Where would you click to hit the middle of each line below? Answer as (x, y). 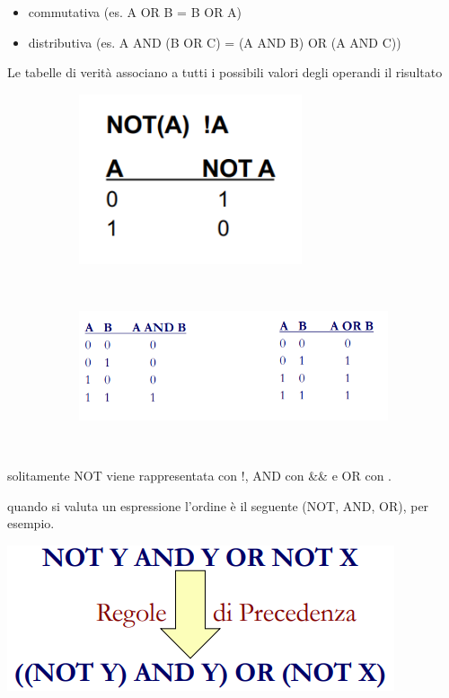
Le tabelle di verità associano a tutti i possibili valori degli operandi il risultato (225, 72)
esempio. (31, 523)
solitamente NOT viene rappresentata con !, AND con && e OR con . (199, 475)
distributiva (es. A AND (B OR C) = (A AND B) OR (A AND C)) (215, 42)
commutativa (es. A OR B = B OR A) (135, 12)
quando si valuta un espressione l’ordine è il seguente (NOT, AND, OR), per (218, 505)
